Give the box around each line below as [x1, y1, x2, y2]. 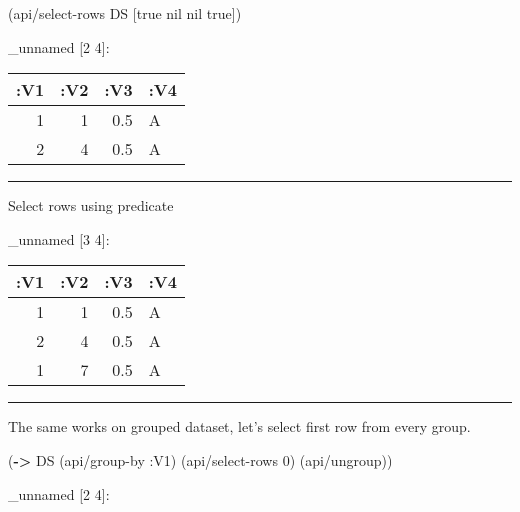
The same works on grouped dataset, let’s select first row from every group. [8, 416, 471, 437]
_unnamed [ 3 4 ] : [8, 228, 110, 249]
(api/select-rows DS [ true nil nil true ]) [8, 3, 242, 23]
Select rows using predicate [8, 195, 174, 216]
